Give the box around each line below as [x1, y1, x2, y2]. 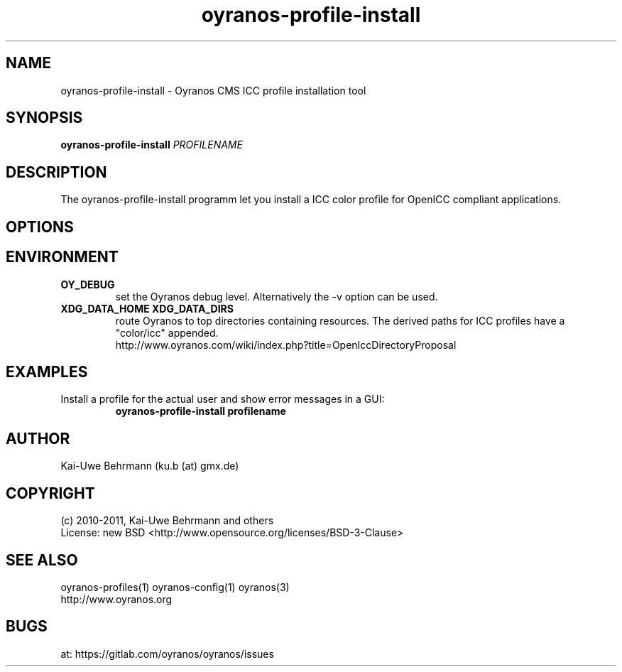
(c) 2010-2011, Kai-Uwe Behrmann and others [60, 514, 274, 527]
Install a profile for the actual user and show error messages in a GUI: [60, 393, 385, 406]
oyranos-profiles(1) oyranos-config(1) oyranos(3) [60, 580, 290, 593]
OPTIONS [6, 217, 74, 236]
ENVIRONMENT [6, 248, 119, 266]
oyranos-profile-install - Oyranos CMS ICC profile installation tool [60, 84, 366, 97]
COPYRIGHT [6, 484, 95, 502]
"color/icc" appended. [115, 326, 219, 339]
